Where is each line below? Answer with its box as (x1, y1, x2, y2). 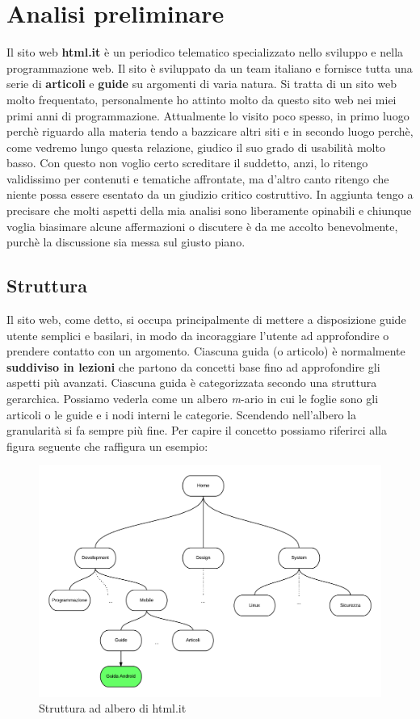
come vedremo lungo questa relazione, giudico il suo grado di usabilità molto (6, 138, 385, 155)
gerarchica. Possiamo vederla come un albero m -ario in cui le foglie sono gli (6, 390, 379, 407)
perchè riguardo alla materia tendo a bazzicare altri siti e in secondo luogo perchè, (6, 123, 414, 140)
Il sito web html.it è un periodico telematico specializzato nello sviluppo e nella (6, 44, 404, 61)
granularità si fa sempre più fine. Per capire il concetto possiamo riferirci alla (6, 422, 387, 439)
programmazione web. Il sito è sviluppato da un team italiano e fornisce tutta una (6, 59, 413, 76)
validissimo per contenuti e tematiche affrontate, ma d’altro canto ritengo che (6, 170, 389, 187)
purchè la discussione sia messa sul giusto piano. (6, 233, 246, 250)
